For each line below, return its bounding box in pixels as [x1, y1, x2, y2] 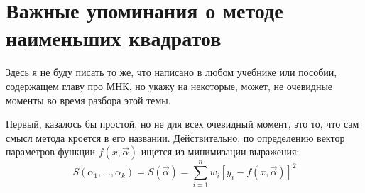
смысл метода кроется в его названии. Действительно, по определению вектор [6, 130, 345, 145]
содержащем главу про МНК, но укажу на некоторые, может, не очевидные [6, 78, 333, 93]
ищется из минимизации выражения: [141, 144, 300, 159]
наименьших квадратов [6, 23, 222, 53]
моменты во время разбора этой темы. [6, 92, 171, 107]
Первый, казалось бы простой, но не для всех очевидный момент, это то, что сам [6, 116, 359, 131]
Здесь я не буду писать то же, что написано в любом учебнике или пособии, [6, 65, 337, 79]
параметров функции [6, 144, 96, 159]
